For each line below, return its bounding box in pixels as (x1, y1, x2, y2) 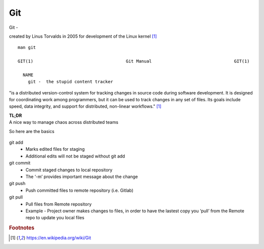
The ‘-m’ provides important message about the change (25, 174, 138, 180)
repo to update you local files (25, 215, 85, 221)
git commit (9, 160, 31, 166)
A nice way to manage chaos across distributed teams (9, 119, 118, 125)
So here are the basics (9, 128, 55, 134)
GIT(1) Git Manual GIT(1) (18, 59, 250, 64)
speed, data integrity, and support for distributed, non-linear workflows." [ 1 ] (9, 103, 161, 110)
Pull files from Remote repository (25, 201, 92, 207)
